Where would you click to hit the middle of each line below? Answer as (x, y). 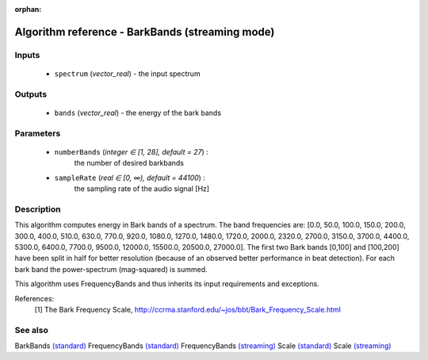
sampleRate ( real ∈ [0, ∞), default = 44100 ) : (130, 178)
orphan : (28, 9)
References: (34, 298)
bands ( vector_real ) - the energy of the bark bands (138, 113)
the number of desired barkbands (129, 163)
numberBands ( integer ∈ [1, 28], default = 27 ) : (132, 151)
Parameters (38, 133)
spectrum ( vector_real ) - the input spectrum (128, 73)
